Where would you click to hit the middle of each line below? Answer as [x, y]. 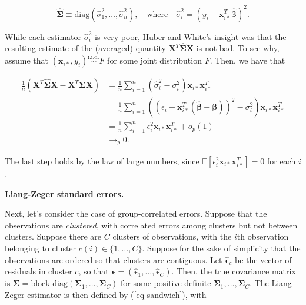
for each [281, 161]
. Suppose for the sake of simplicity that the [221, 248]
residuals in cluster [39, 271]
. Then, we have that [247, 60]
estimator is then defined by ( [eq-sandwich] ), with [117, 294]
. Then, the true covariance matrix [234, 271]
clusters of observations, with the [172, 236]
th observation [263, 236]
